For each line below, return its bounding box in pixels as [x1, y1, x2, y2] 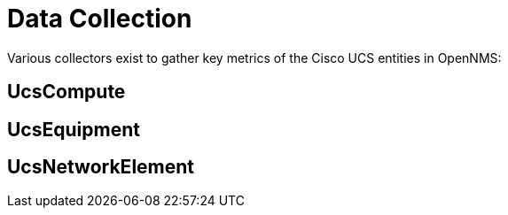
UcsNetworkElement [7, 156, 195, 179]
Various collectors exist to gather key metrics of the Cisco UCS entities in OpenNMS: [7, 50, 502, 65]
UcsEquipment [7, 118, 140, 141]
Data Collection [7, 4, 192, 34]
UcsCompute [7, 81, 126, 104]
